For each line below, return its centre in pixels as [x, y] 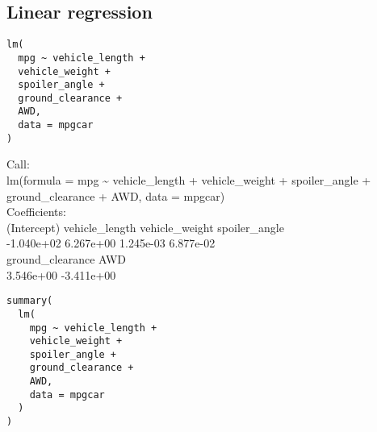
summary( [30, 301]
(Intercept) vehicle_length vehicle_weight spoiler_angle [145, 227]
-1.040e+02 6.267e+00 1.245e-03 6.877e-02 [111, 243]
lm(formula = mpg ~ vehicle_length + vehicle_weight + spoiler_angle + [189, 180]
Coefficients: [36, 212]
